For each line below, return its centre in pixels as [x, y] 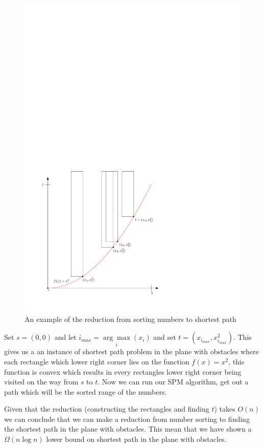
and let [65, 337]
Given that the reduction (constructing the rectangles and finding [107, 409]
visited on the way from [41, 382]
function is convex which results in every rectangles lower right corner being [123, 371]
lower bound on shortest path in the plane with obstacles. [136, 439]
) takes [225, 409]
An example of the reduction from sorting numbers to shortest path [130, 319]
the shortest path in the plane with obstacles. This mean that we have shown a [128, 429]
